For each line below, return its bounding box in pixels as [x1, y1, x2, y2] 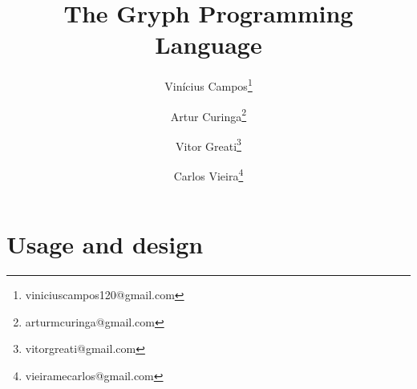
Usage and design [6, 228, 204, 261]
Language [155, 28, 262, 61]
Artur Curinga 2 [170, 105, 247, 124]
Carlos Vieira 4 [173, 165, 244, 184]
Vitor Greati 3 [176, 135, 241, 154]
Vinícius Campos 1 [164, 75, 253, 94]
